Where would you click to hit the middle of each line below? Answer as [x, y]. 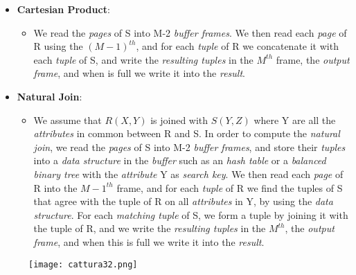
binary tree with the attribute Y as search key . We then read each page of [188, 174]
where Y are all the [295, 119]
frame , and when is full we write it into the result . [139, 73]
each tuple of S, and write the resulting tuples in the [143, 59]
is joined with [179, 119]
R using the [58, 46]
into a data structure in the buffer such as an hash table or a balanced [180, 160]
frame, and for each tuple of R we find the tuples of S [230, 187]
